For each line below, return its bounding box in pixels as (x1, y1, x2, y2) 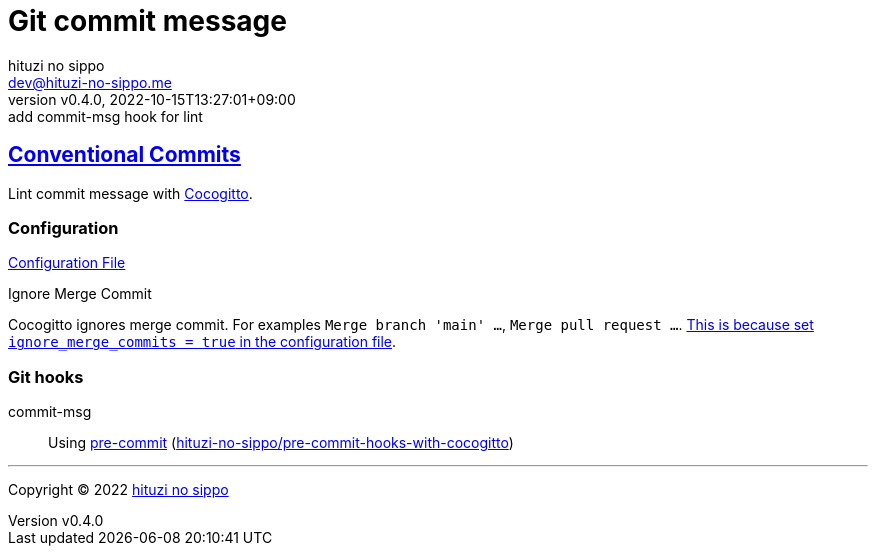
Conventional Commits (8, 142, 241, 168)
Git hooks (8, 366, 84, 387)
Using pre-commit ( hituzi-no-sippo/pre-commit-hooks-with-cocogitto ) (48, 434, 514, 452)
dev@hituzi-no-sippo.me (8, 73, 172, 91)
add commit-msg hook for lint (8, 107, 203, 125)
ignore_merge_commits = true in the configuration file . (8, 333, 397, 351)
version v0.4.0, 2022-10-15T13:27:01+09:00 (8, 90, 296, 108)
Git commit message (8, 4, 287, 38)
